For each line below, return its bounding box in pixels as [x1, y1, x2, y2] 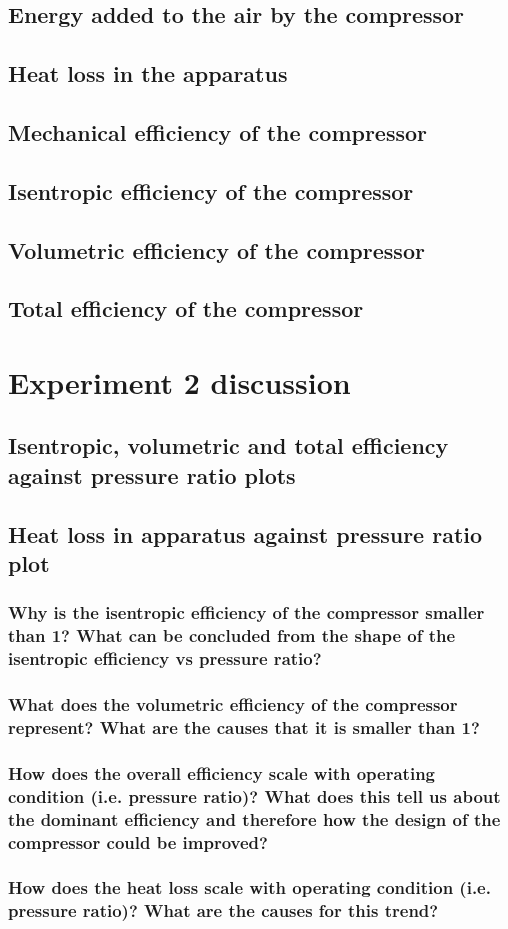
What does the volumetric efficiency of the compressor [8, 692, 458, 717]
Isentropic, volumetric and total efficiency [8, 430, 449, 461]
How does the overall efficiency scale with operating [8, 760, 436, 785]
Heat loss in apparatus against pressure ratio [8, 518, 483, 549]
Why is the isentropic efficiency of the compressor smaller [8, 600, 485, 625]
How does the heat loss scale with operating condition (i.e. [8, 875, 491, 900]
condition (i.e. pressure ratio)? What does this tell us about [8, 783, 501, 808]
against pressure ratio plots [8, 459, 296, 490]
